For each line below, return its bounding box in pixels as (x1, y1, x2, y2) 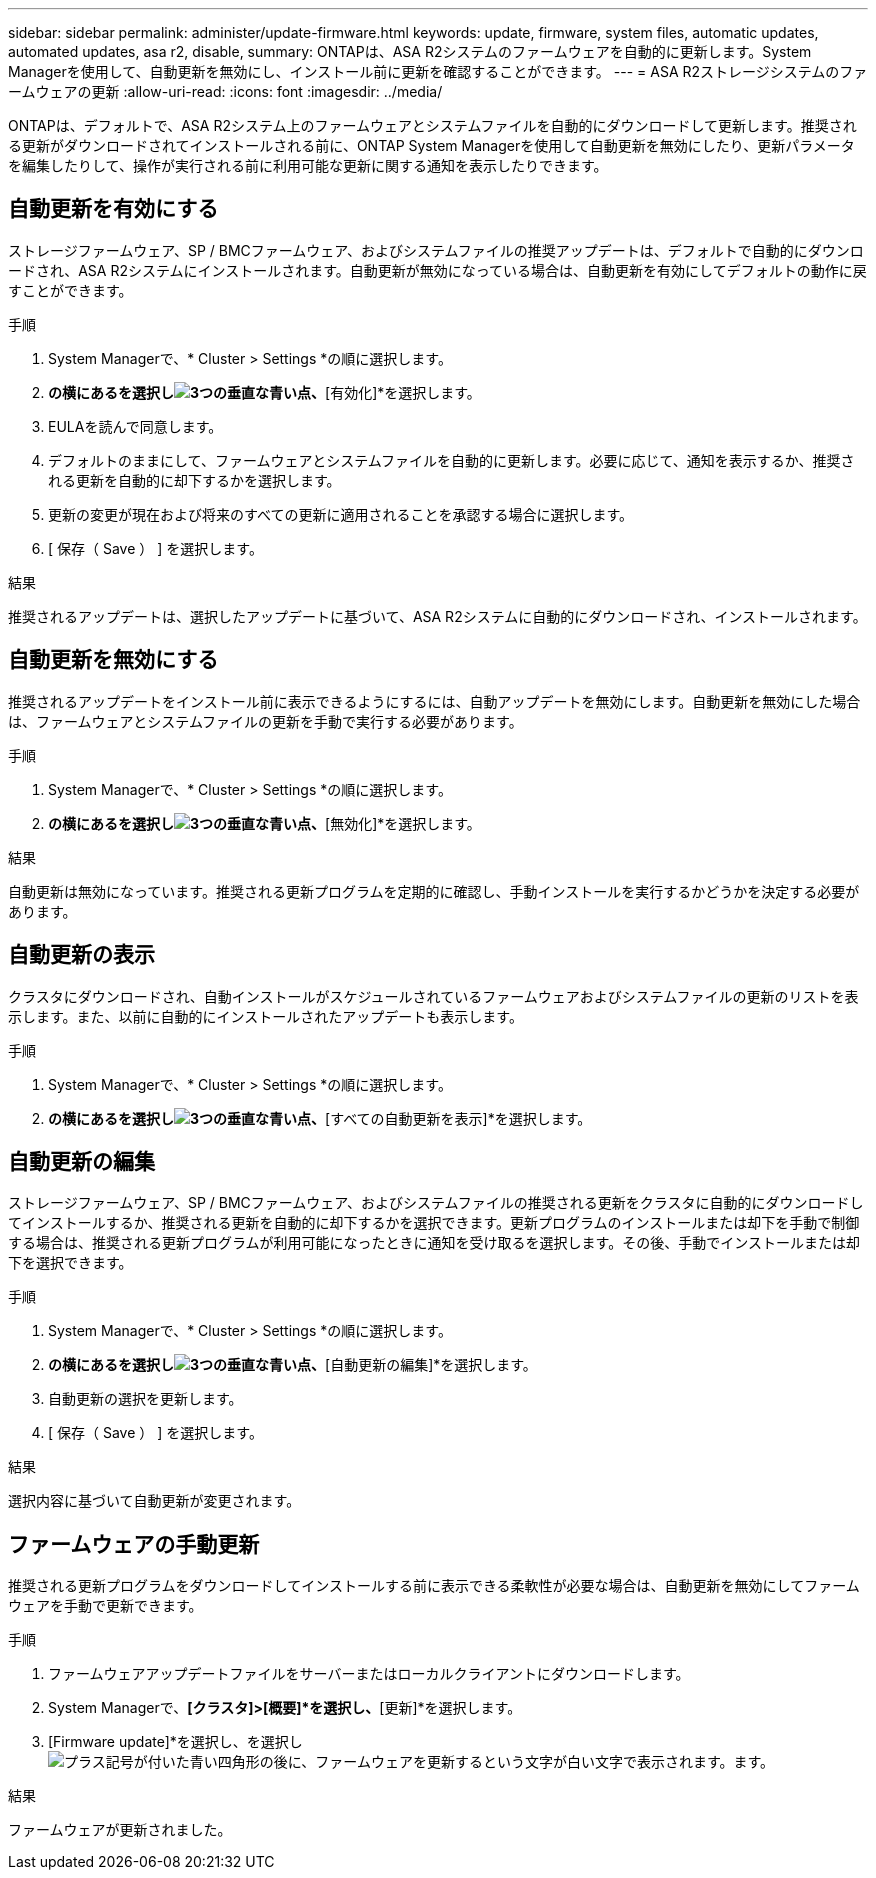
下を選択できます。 (8, 1254, 133, 1272)
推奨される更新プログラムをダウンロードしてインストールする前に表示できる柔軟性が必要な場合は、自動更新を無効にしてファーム (8, 1577, 860, 1595)
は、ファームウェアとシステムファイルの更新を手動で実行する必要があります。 (8, 712, 523, 730)
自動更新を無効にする (8, 647, 219, 673)
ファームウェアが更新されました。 (8, 1821, 232, 1839)
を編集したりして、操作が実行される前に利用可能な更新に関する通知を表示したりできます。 (8, 157, 608, 174)
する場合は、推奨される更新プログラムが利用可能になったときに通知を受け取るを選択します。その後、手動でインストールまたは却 (8, 1234, 860, 1252)
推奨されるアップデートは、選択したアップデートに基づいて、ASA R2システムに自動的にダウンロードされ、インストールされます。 (8, 607, 867, 625)
